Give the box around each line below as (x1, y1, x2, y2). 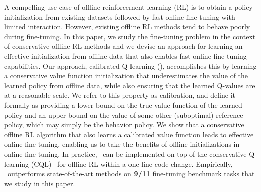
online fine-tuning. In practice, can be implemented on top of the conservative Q (4, 148, 255, 159)
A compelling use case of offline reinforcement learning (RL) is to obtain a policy (4, 2, 253, 12)
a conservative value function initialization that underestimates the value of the (4, 70, 248, 81)
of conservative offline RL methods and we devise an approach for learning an (4, 41, 243, 51)
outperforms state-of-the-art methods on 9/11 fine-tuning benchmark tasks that (7, 168, 255, 179)
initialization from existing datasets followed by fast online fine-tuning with (4, 11, 235, 22)
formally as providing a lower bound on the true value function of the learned (4, 99, 242, 110)
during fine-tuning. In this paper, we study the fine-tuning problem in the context (4, 31, 256, 41)
